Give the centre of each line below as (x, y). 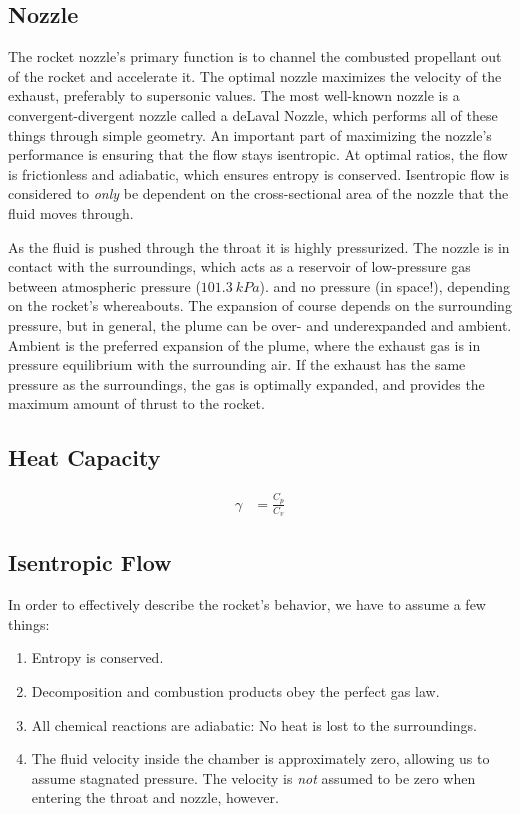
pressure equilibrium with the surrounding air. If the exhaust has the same (237, 364)
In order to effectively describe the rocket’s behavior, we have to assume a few (247, 604)
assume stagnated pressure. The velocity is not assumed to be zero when (253, 777)
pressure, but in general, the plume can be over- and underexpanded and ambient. (260, 324)
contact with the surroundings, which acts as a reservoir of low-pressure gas (239, 266)
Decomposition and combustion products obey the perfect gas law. (235, 691)
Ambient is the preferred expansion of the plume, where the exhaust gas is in (244, 344)
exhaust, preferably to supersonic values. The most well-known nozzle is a (234, 95)
